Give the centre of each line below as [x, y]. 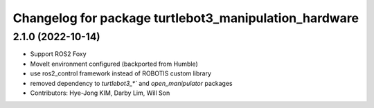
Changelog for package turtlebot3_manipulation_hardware [186, 18]
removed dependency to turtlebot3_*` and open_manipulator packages [131, 83]
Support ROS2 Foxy [58, 54]
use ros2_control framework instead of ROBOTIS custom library [121, 73]
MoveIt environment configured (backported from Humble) [114, 64]
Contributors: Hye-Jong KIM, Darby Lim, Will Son [100, 93]
